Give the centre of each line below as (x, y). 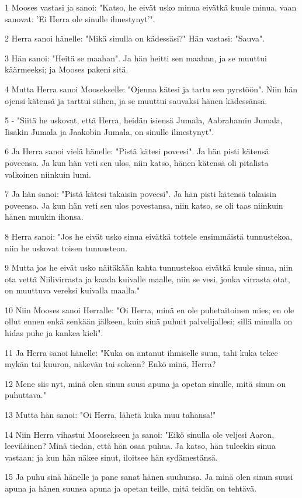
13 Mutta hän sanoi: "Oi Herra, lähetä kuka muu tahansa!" (110, 415)
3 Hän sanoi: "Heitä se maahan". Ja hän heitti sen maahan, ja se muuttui (136, 58)
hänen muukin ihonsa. (44, 217)
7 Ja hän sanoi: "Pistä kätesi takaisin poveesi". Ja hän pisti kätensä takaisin (141, 194)
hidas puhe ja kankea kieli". (54, 333)
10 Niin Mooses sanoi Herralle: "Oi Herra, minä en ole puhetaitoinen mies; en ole (150, 309)
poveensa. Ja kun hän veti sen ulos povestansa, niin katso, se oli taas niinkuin (144, 205)
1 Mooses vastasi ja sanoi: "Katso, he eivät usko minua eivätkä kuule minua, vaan (151, 7)
